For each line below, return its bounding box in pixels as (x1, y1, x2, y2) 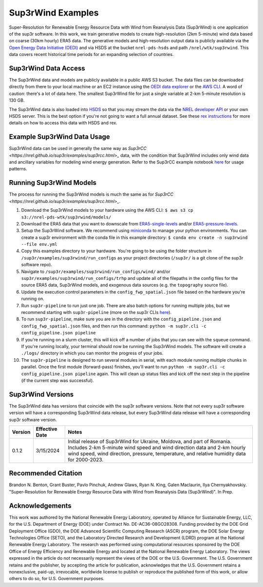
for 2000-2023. (68, 456, 104, 463)
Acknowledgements (9, 501, 72, 510)
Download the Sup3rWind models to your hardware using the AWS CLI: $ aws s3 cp (21, 207, 193, 213)
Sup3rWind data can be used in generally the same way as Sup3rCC (9, 146, 147, 151)
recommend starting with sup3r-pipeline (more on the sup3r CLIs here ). (21, 309, 172, 315)
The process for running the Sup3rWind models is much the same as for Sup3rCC (9, 191, 174, 197)
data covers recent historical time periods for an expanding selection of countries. (9, 52, 174, 57)
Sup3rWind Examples (9, 7, 99, 18)
